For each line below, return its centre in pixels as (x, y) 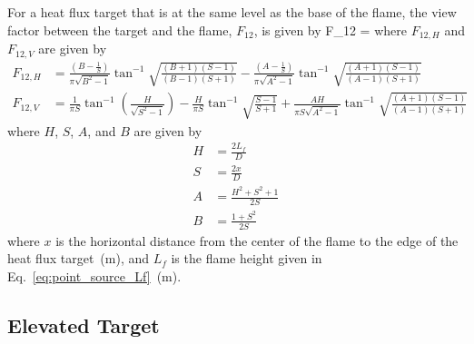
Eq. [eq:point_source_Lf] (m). (94, 275)
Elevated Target (84, 324)
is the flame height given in (247, 258)
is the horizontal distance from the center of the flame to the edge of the (257, 240)
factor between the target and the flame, (120, 29)
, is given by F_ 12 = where (330, 29)
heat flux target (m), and (79, 258)
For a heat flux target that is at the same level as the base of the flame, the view (232, 12)
